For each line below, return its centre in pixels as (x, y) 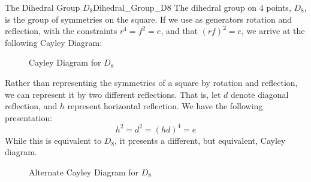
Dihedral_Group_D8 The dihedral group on (175, 7)
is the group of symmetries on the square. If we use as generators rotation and (149, 19)
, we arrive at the (273, 31)
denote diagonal (260, 94)
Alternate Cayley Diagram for (84, 172)
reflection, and (31, 106)
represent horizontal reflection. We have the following (165, 106)
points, (279, 7)
